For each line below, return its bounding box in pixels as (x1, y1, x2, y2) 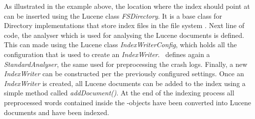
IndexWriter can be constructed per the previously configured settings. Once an (4, 68, 244, 79)
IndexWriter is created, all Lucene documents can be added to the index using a (4, 78, 246, 88)
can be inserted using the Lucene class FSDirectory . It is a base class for (4, 10, 222, 21)
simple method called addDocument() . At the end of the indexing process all (4, 88, 234, 98)
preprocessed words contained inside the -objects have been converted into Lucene (4, 97, 251, 107)
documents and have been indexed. (4, 107, 109, 117)
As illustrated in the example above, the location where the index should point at (4, 1, 250, 11)
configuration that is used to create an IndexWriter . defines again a (4, 49, 210, 59)
